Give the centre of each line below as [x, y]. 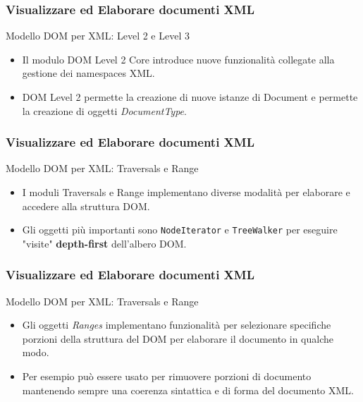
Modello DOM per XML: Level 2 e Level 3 [98, 36]
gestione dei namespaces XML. [88, 73]
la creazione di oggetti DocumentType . [104, 110]
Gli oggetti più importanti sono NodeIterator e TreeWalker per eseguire [180, 230]
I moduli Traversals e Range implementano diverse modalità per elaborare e [186, 192]
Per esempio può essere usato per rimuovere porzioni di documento [167, 376]
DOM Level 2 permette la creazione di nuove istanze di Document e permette [190, 97]
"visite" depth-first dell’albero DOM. [104, 243]
